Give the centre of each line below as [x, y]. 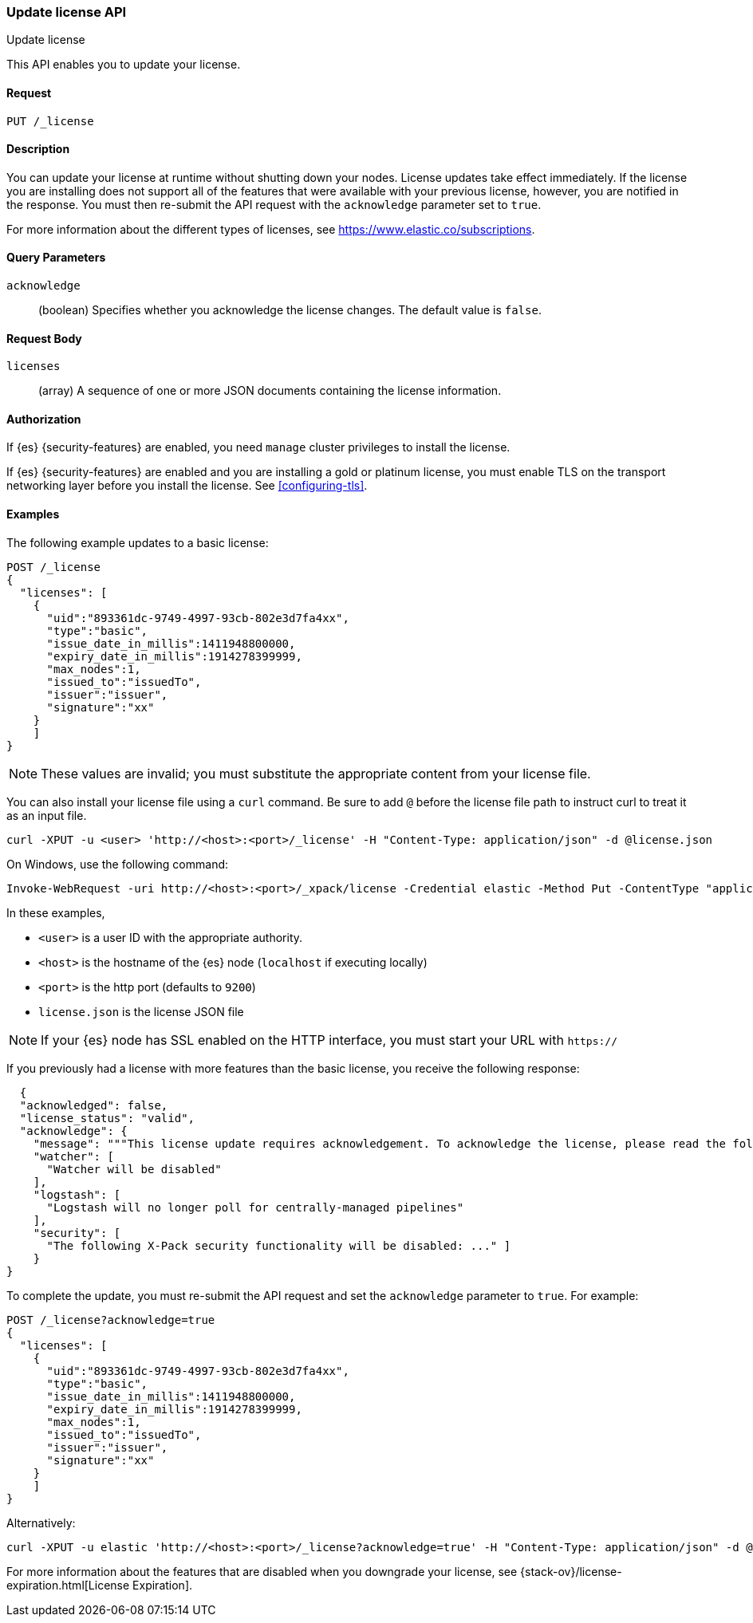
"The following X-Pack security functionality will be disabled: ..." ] [279, 1245]
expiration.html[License [68, 1585]
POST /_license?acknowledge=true [111, 1320]
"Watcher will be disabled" [134, 1169]
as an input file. [47, 815]
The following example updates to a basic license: [138, 542]
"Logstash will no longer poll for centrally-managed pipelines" [255, 1207]
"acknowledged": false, [94, 1105]
